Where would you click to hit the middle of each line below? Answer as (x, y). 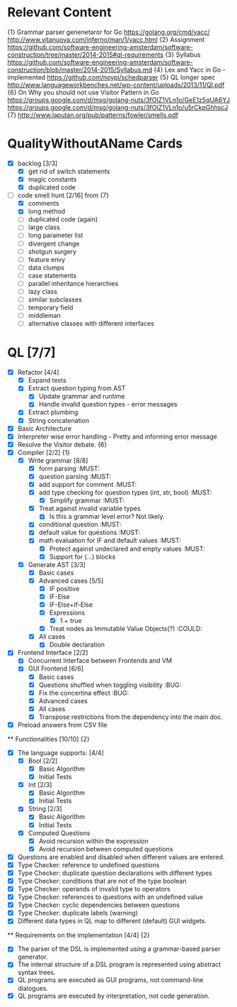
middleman (45, 316)
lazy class (43, 291)
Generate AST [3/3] (57, 564)
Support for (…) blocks (82, 556)
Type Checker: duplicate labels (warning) (77, 913)
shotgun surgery (52, 251)
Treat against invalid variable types (89, 509)
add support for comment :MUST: (88, 484)
